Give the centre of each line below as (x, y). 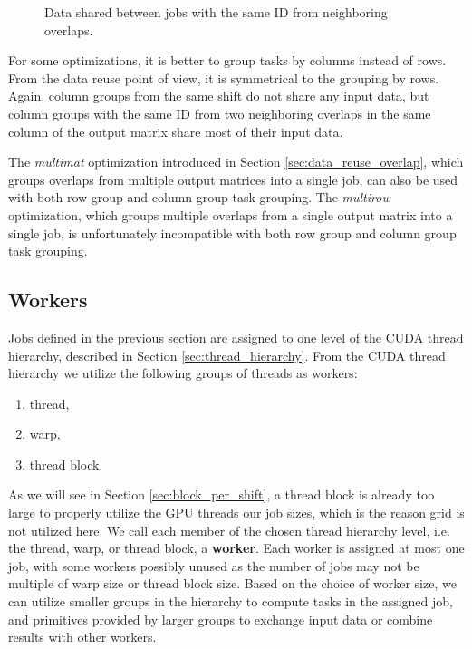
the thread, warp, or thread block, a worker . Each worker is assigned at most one (236, 548)
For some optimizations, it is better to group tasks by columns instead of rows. (227, 60)
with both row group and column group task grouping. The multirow (199, 197)
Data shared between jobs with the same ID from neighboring (216, 12)
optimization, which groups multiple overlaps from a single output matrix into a (231, 214)
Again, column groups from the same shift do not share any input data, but (219, 96)
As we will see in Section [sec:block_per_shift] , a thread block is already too (222, 494)
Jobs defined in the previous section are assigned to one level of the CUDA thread (236, 337)
